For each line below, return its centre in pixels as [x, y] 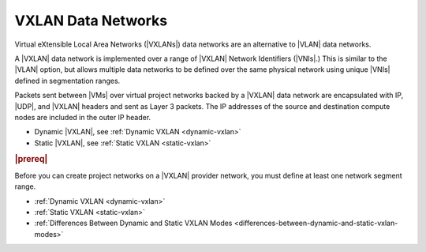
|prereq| [31, 160]
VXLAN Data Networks [91, 21]
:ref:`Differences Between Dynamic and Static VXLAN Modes [133, 223]
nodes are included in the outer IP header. [83, 117]
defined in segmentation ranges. [67, 81]
